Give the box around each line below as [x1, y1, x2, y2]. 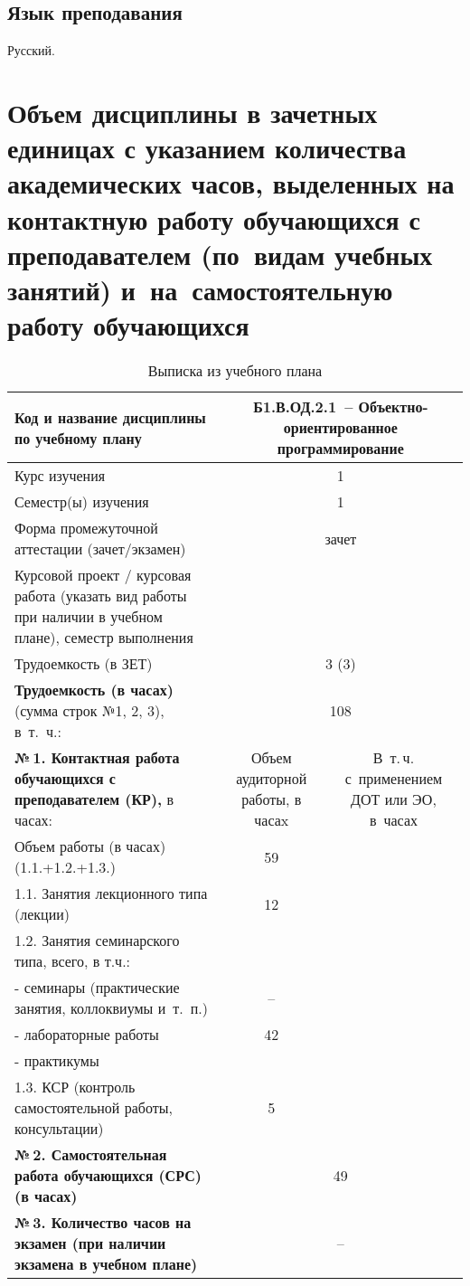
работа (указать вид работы [14, 585, 187, 607]
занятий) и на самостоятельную [7, 270, 393, 307]
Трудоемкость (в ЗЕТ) [14, 653, 153, 675]
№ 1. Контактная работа [14, 747, 180, 769]
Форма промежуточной [14, 517, 158, 539]
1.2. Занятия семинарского [14, 930, 180, 951]
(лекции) [14, 903, 70, 925]
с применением [344, 768, 443, 790]
